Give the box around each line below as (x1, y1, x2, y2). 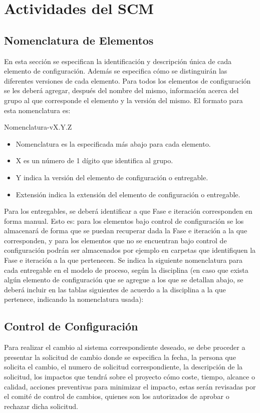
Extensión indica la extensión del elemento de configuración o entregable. (16, 189, 240, 199)
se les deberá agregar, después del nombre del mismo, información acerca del (4, 85, 239, 96)
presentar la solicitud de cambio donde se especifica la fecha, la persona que (4, 351, 236, 362)
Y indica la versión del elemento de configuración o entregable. (16, 172, 208, 182)
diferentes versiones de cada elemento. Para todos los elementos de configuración (4, 75, 251, 86)
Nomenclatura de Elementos (4, 32, 154, 48)
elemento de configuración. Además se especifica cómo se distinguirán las (4, 66, 227, 76)
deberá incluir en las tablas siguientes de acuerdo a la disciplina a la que (4, 284, 226, 294)
